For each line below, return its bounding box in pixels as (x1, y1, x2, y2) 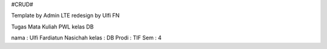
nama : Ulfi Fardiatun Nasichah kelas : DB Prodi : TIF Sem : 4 (11, 34, 162, 42)
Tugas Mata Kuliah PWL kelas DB (11, 23, 94, 30)
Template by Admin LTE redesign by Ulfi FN (11, 12, 120, 19)
